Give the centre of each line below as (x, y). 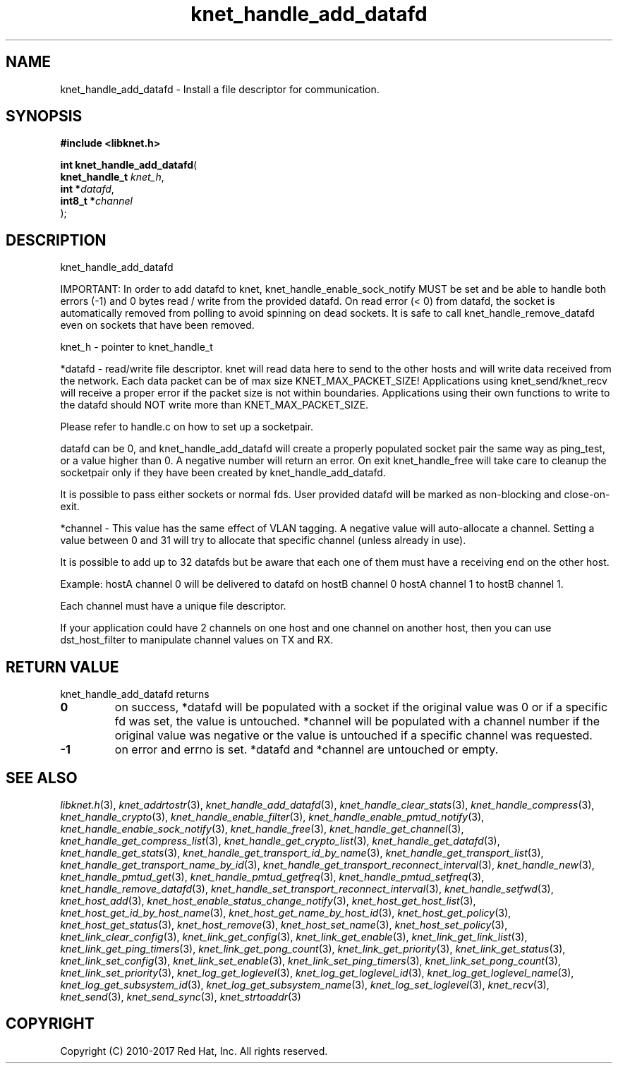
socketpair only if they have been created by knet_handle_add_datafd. (223, 473)
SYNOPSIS (44, 116)
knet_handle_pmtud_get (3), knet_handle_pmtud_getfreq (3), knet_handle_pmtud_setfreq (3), (272, 876)
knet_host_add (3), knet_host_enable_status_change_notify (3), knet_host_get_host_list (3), (268, 900)
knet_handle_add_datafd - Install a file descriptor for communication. (220, 89)
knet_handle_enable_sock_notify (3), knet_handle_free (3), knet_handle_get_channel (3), (262, 828)
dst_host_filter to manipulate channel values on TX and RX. (197, 640)
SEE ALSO (42, 778)
